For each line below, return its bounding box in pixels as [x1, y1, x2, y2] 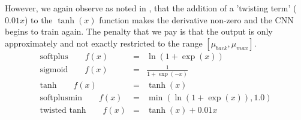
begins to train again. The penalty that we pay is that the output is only [5, 25, 273, 38]
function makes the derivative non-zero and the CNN [99, 13, 294, 26]
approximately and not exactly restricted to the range [5, 36, 203, 49]
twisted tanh [40, 106, 86, 115]
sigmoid [40, 66, 68, 75]
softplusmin [40, 93, 83, 102]
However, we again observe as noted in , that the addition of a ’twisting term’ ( [5, 2, 297, 14]
